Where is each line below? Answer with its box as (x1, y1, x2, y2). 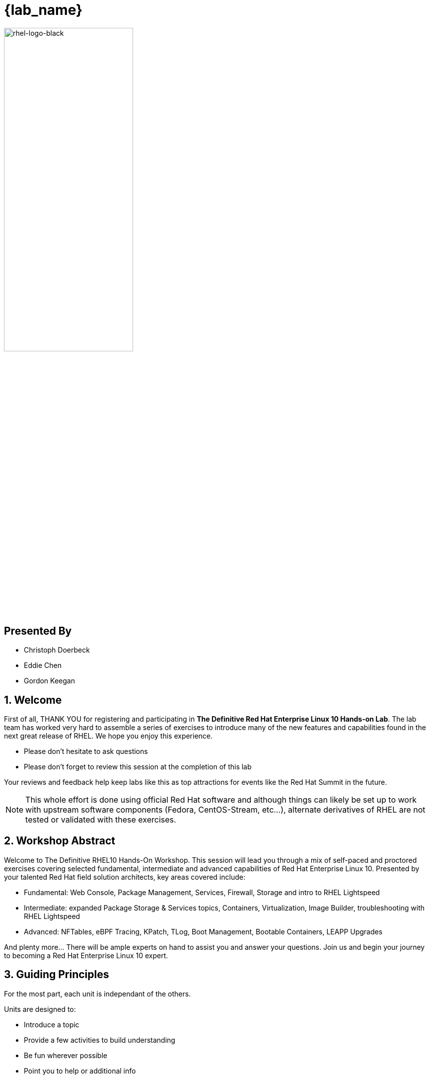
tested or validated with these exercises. (25, 815, 176, 825)
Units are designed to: (4, 1004, 76, 1013)
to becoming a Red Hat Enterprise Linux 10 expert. (4, 951, 168, 960)
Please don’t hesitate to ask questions (24, 747, 148, 756)
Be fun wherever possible (24, 1051, 107, 1060)
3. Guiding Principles (4, 968, 109, 981)
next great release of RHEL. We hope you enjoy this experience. (4, 732, 213, 741)
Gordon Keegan (24, 676, 75, 685)
